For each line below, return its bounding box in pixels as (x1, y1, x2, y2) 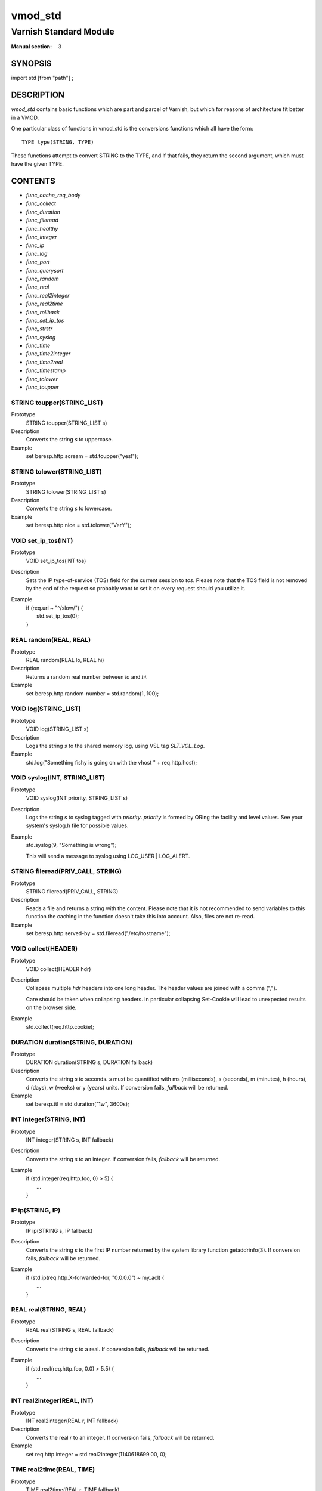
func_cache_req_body (26, 191, 81, 199)
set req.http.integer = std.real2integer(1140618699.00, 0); (26, 1450, 167, 1458)
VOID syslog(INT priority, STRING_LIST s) (26, 794, 128, 802)
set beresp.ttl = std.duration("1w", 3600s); (26, 1100, 129, 1108)
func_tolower (26, 375, 58, 382)
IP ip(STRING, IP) (11, 1207, 61, 1215)
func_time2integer (26, 350, 71, 357)
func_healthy (26, 225, 58, 232)
